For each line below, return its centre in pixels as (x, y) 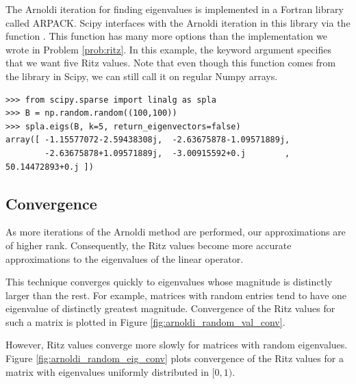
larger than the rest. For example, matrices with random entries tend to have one (176, 295)
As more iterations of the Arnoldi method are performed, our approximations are (176, 232)
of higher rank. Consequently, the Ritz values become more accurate (149, 245)
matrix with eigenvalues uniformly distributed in (107, 371)
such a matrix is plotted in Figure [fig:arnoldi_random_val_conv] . (145, 321)
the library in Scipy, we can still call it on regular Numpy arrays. (142, 76)
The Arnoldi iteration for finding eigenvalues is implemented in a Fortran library (175, 9)
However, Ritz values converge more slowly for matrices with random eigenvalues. (177, 345)
